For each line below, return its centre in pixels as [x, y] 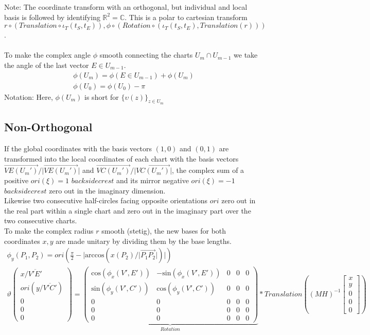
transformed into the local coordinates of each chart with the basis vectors [121, 158]
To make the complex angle [47, 55]
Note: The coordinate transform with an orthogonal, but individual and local [126, 7]
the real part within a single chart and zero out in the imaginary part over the [128, 210]
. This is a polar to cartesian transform [186, 17]
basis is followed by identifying [52, 17]
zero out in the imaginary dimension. [107, 190]
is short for [102, 96]
